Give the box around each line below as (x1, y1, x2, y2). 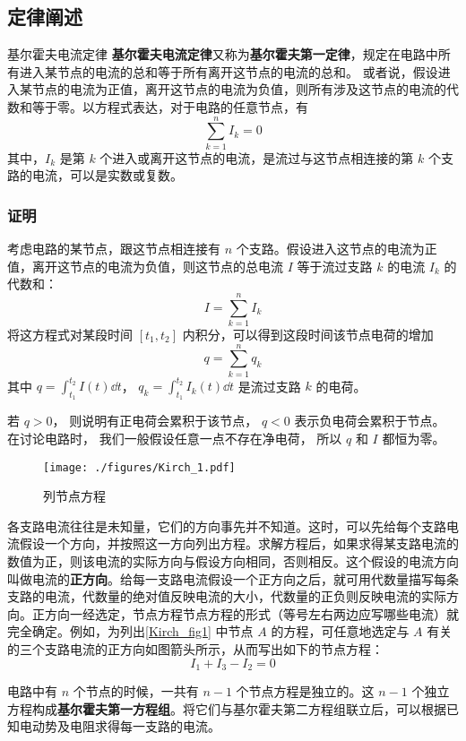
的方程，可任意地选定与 (271, 622, 410, 641)
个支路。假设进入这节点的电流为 (236, 239, 425, 258)
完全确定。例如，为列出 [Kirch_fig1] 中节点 (7, 622, 254, 641)
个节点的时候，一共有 (73, 682, 199, 701)
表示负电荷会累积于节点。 (294, 411, 445, 430)
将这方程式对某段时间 (7, 325, 133, 344)
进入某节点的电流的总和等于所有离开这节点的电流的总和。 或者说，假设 (19, 62, 438, 81)
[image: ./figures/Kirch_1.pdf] (43, 461, 236, 474)
